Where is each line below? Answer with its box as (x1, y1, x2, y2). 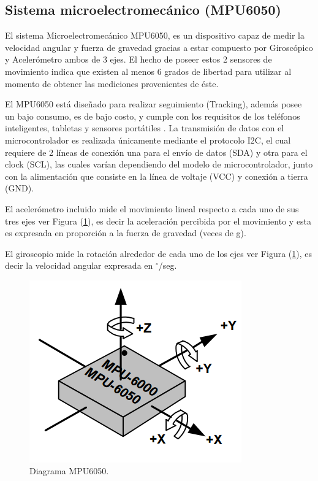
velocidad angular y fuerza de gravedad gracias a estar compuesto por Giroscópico (5, 40, 313, 53)
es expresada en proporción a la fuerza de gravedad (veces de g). (5, 226, 246, 239)
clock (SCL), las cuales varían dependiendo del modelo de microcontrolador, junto (5, 158, 313, 171)
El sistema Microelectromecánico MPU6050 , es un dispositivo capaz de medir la (5, 29, 305, 42)
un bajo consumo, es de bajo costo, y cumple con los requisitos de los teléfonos (5, 109, 300, 122)
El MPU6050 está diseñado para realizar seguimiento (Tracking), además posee (5, 98, 302, 110)
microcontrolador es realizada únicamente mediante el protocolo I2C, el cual (5, 133, 291, 146)
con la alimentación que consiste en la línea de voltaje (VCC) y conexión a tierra (5, 169, 308, 182)
